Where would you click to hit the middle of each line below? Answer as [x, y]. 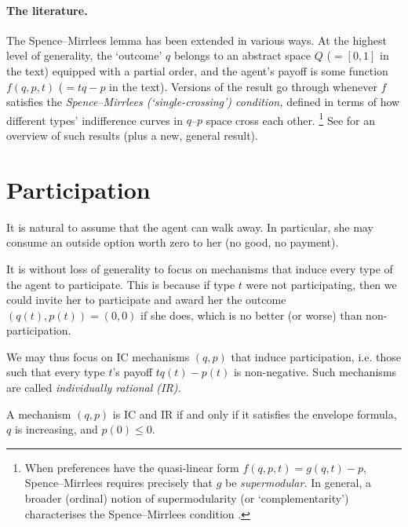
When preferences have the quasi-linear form [132, 467]
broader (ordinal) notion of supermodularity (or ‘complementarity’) [187, 498]
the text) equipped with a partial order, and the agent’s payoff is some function [197, 70]
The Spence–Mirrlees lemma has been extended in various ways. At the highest [197, 40]
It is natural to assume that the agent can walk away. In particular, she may [190, 227]
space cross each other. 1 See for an [291, 119]
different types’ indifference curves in [95, 120]
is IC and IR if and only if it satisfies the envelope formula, [255, 414]
